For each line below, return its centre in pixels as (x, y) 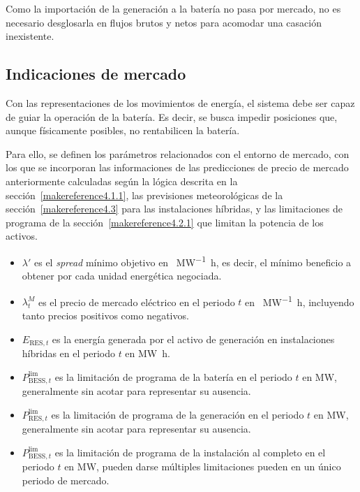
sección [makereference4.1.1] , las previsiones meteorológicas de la (144, 195)
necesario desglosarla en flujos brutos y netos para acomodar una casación (164, 22)
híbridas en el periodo (68, 353)
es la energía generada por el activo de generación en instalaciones (193, 339)
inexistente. (30, 36)
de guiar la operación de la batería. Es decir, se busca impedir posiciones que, (172, 116)
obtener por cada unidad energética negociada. (122, 276)
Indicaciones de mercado (96, 74)
